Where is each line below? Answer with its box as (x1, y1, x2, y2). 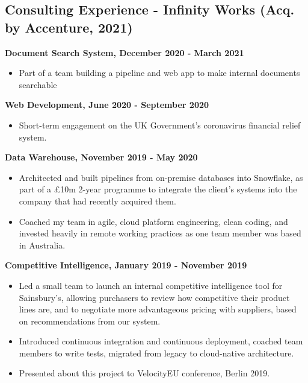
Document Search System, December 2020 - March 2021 (5, 46, 244, 59)
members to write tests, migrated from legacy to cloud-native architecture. (19, 346, 294, 359)
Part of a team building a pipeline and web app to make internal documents (19, 66, 300, 79)
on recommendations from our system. (19, 314, 161, 327)
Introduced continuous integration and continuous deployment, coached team (19, 335, 303, 347)
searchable (19, 78, 57, 90)
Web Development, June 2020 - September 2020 (5, 98, 209, 111)
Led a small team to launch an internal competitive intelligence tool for (19, 279, 283, 291)
